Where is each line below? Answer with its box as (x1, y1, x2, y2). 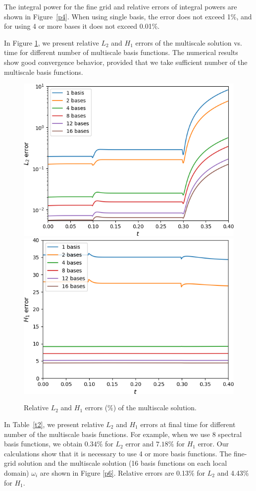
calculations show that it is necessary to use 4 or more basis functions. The (4, 448, 232, 458)
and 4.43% (217, 467, 249, 478)
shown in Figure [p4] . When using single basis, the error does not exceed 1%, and (4, 11, 252, 21)
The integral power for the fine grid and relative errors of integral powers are (4, 1, 237, 11)
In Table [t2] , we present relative (4, 419, 104, 429)
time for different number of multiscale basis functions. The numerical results (4, 47, 238, 57)
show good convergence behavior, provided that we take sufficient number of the (4, 56, 248, 67)
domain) (4, 467, 29, 478)
